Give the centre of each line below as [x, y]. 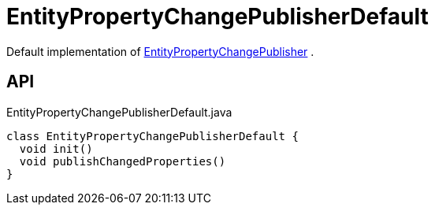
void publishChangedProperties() [123, 161]
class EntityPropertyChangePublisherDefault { [152, 136]
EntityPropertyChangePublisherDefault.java [119, 112]
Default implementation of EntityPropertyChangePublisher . [160, 51]
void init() [56, 148]
